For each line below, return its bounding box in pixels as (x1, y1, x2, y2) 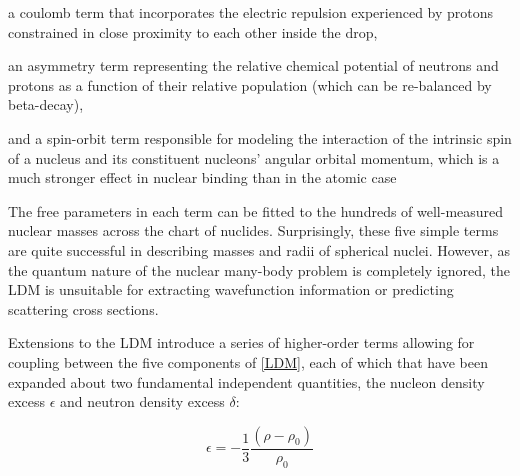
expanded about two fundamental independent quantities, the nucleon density (8, 371, 485, 392)
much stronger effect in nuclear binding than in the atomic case (8, 167, 397, 188)
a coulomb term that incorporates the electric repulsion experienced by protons (8, 2, 494, 22)
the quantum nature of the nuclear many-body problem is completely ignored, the (8, 259, 510, 280)
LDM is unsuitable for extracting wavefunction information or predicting (8, 279, 454, 300)
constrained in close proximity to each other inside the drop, (8, 21, 378, 42)
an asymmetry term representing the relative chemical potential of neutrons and (8, 55, 499, 76)
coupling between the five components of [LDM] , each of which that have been (8, 351, 488, 372)
